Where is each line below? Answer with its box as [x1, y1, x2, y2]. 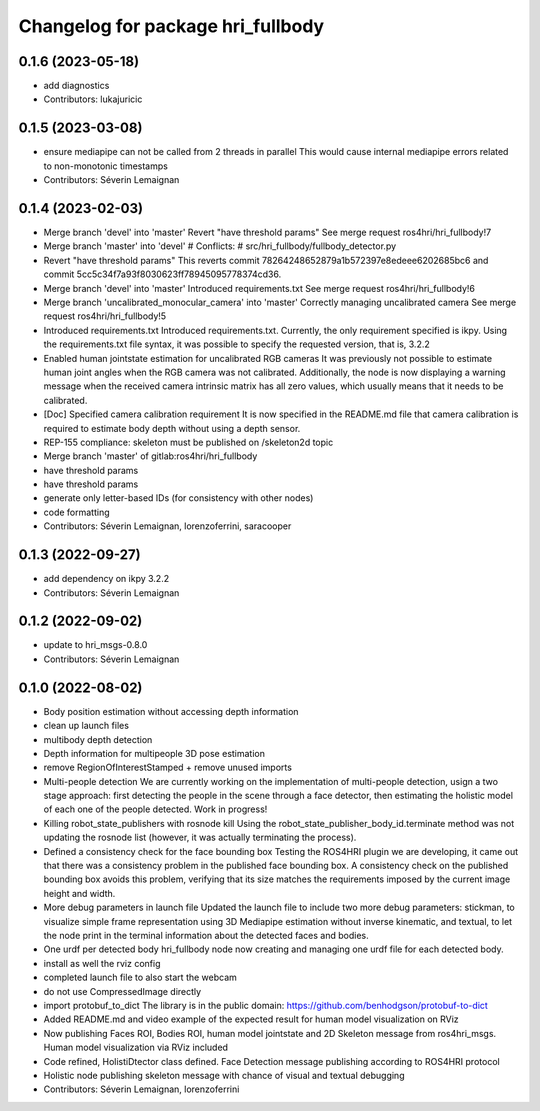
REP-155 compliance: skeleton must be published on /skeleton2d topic [43, 436, 334, 448]
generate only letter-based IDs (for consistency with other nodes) [43, 492, 314, 504]
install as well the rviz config [43, 957, 161, 969]
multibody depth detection [43, 733, 153, 745]
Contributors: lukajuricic [43, 93, 143, 105]
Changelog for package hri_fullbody [18, 15, 325, 37]
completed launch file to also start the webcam [43, 971, 237, 984]
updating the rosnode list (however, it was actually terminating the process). [43, 831, 357, 844]
